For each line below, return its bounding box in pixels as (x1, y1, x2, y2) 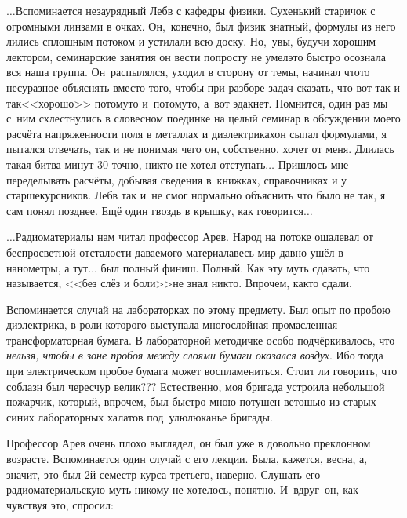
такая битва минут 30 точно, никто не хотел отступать (6, 155, 266, 172)
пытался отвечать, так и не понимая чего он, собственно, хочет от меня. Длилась (6, 140, 394, 157)
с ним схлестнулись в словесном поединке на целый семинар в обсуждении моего (6, 110, 401, 126)
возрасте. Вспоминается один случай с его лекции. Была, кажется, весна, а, (6, 451, 368, 467)
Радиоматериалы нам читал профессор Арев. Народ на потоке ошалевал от (15, 228, 373, 245)
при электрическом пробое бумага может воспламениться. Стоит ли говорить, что (6, 363, 398, 379)
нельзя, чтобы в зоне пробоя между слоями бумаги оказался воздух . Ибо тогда (6, 347, 383, 363)
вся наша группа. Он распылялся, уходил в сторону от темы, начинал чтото (6, 64, 370, 80)
